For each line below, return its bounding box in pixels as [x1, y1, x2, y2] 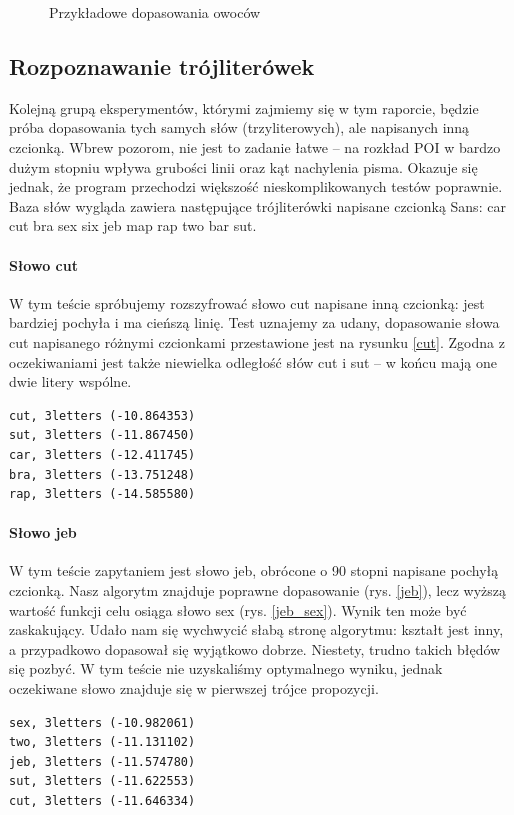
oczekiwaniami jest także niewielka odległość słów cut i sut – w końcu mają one [9, 351, 497, 372]
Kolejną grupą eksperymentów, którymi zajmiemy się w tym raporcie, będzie [9, 97, 479, 118]
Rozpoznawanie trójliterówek [9, 50, 315, 81]
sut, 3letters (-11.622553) [9, 774, 196, 789]
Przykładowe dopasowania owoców [49, 2, 261, 22]
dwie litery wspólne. [9, 371, 132, 392]
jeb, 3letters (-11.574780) [9, 754, 196, 769]
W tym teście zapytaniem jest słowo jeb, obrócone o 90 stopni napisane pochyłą [9, 560, 499, 581]
